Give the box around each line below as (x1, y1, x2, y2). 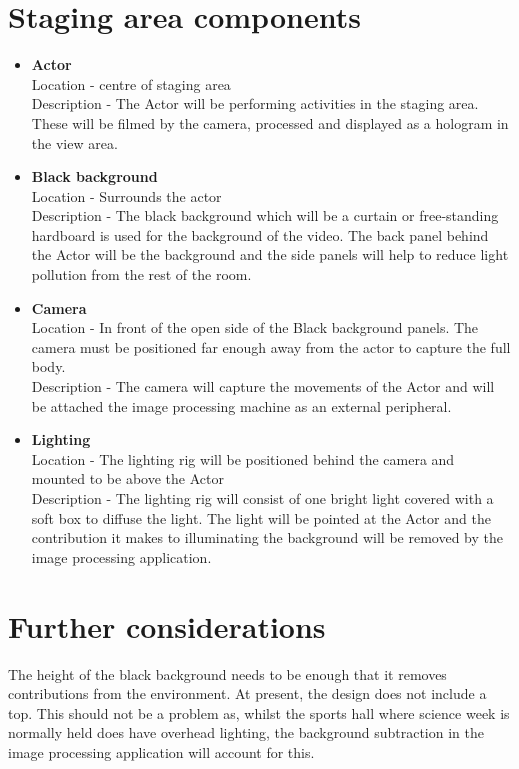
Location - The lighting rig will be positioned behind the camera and (31, 448, 455, 469)
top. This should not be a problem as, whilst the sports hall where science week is (8, 702, 510, 723)
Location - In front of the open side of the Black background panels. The (31, 317, 479, 338)
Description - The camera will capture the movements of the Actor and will (31, 376, 495, 397)
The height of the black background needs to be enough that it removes (8, 663, 447, 684)
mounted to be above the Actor (31, 468, 224, 489)
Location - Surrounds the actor (31, 185, 222, 206)
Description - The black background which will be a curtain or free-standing (31, 205, 499, 226)
